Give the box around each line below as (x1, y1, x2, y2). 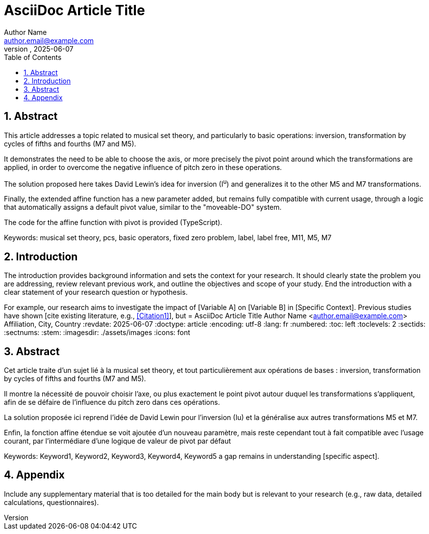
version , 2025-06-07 (4, 44, 74, 53)
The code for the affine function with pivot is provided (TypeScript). (4, 218, 222, 227)
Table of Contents (4, 53, 62, 61)
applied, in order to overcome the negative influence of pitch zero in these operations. (4, 163, 282, 171)
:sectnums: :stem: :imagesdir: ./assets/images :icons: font (4, 328, 190, 337)
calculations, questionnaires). (4, 498, 99, 506)
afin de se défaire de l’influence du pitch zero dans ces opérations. (4, 397, 220, 406)
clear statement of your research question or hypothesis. (4, 288, 188, 297)
